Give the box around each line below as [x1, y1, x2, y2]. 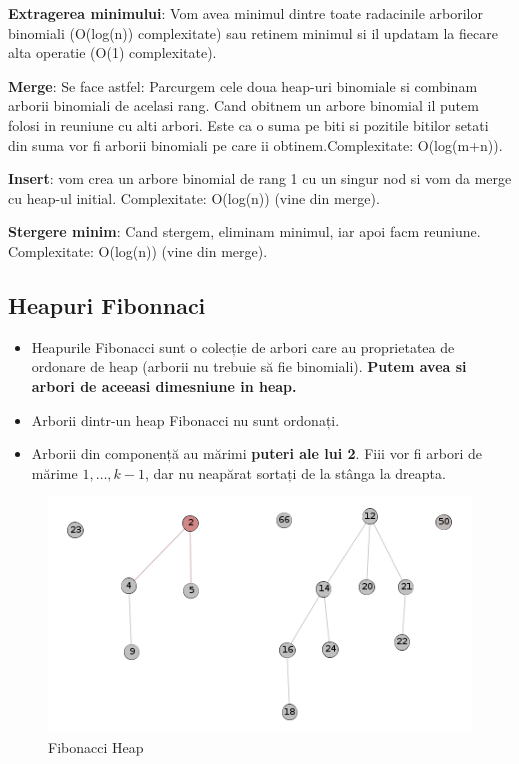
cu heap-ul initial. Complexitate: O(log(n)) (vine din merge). [8, 187, 380, 208]
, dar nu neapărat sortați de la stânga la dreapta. [145, 462, 446, 483]
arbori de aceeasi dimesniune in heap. [31, 375, 297, 396]
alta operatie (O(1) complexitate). [8, 42, 217, 63]
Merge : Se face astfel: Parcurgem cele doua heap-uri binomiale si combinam [8, 75, 478, 96]
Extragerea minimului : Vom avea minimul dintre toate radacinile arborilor [8, 3, 483, 23]
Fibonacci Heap [48, 736, 144, 757]
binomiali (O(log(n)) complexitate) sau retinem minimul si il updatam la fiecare [8, 22, 498, 43]
